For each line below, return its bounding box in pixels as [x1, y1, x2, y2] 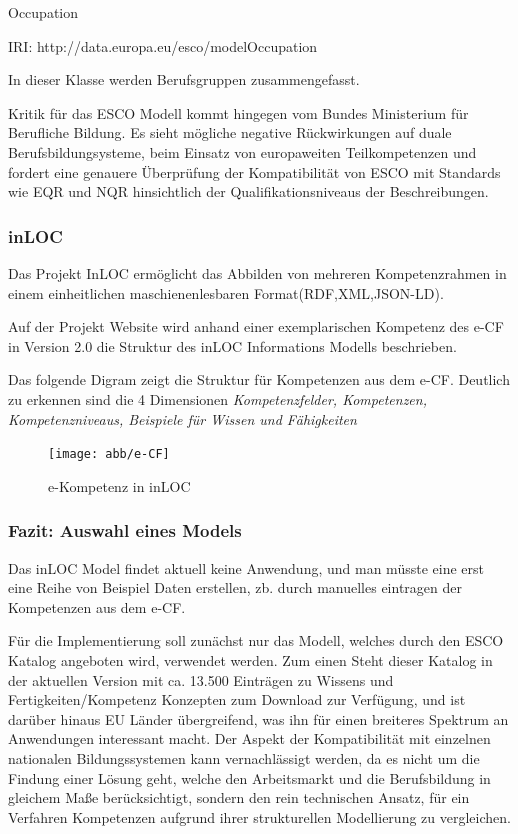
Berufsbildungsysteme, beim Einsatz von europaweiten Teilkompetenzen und [8, 141, 477, 162]
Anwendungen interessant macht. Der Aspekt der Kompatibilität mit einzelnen [8, 728, 491, 749]
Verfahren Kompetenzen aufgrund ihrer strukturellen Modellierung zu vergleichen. [8, 806, 511, 827]
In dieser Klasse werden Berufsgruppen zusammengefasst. [8, 69, 360, 90]
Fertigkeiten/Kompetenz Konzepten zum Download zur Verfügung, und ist [8, 689, 466, 710]
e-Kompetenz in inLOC [48, 475, 191, 496]
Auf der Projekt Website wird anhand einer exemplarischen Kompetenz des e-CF [8, 316, 504, 337]
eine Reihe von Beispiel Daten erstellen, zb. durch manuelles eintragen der [8, 577, 462, 598]
